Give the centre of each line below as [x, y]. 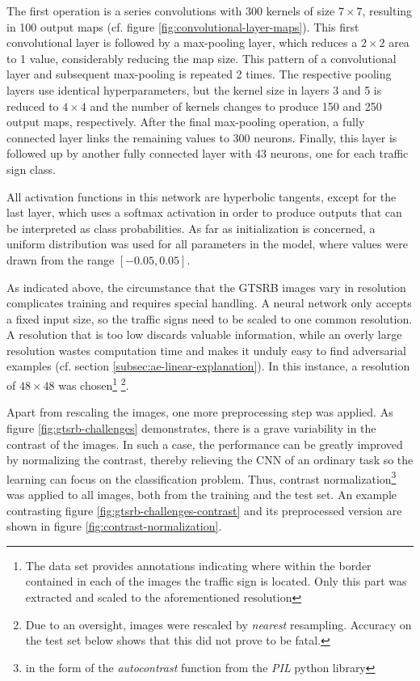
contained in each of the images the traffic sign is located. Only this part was [216, 581]
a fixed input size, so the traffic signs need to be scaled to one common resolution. [210, 318]
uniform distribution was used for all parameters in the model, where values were [207, 244]
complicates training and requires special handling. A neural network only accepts [209, 303]
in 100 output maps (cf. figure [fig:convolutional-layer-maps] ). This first [183, 26]
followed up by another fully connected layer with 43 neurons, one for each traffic [208, 153]
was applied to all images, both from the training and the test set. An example [202, 494]
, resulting [387, 11]
